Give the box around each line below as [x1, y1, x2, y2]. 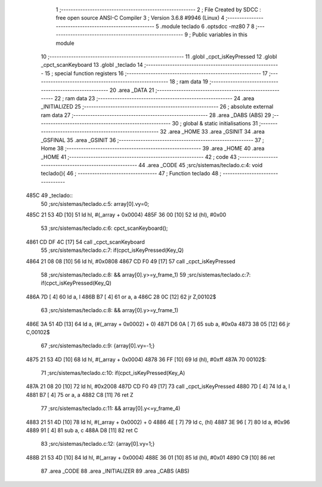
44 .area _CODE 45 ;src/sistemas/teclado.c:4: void [138, 162, 262, 169]
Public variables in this [192, 31, 247, 38]
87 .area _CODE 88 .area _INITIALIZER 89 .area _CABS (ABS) [41, 467, 190, 474]
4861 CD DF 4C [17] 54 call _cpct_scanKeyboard [26, 238, 145, 245]
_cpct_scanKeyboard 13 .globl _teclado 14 [41, 61, 143, 69]
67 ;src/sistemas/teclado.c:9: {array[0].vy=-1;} [41, 342, 155, 349]
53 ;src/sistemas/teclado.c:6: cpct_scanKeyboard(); [41, 224, 168, 232]
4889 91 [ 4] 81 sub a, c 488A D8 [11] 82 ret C [26, 427, 138, 434]
